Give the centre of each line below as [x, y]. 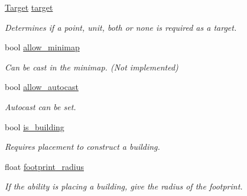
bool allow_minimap [42, 47]
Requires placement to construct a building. [82, 147]
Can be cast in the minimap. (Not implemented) [92, 67]
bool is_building [35, 126]
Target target [29, 7]
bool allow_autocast [42, 87]
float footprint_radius [44, 166]
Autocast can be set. [40, 106]
